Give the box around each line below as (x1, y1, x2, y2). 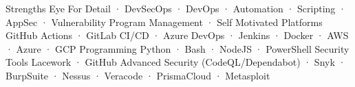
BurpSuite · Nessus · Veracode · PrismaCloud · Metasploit (6, 68, 270, 82)
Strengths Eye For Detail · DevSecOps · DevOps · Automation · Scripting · (6, 1, 346, 15)
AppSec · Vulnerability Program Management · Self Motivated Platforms (6, 14, 323, 29)
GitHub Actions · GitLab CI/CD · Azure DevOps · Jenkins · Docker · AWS (6, 28, 349, 42)
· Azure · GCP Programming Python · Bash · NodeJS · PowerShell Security (6, 41, 349, 55)
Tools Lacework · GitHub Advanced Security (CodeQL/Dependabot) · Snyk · (6, 55, 346, 69)
